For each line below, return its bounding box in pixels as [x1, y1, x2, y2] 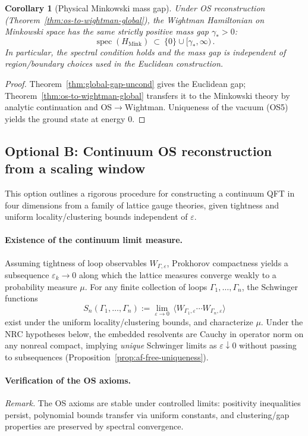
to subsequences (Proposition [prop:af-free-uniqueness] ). [5, 350, 209, 363]
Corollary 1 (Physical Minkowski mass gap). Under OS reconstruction [5, 2, 265, 14]
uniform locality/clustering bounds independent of [5, 210, 188, 223]
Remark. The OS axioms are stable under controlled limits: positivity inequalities [5, 397, 301, 409]
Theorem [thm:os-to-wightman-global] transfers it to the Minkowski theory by [5, 89, 290, 101]
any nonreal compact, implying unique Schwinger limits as [5, 339, 217, 351]
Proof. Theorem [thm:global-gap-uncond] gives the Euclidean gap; [5, 77, 246, 89]
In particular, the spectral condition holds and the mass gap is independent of [5, 45, 286, 58]
